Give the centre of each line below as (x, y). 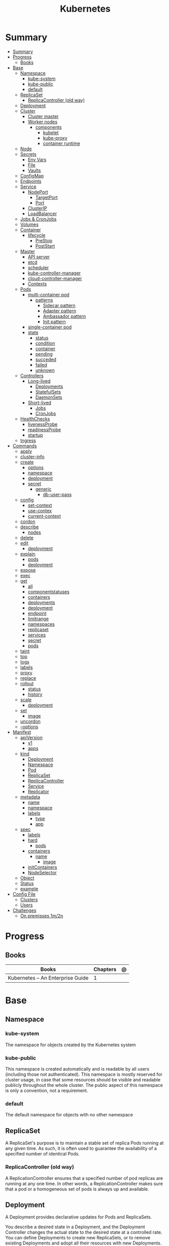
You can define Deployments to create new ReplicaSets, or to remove (78, 1238)
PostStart (45, 246)
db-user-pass (57, 494)
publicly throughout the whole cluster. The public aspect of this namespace (84, 1085)
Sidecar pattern (59, 305)
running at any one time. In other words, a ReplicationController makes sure (84, 1183)
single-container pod (50, 327)
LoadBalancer (42, 214)
